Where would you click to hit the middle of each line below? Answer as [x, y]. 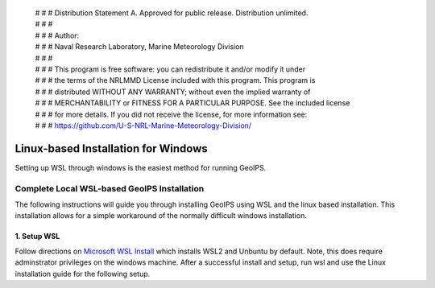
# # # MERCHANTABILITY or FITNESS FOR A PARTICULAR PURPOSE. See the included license [193, 103]
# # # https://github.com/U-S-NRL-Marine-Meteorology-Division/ [143, 125]
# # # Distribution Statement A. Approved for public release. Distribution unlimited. [172, 13]
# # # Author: [57, 35]
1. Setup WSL [37, 237]
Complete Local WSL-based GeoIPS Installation [110, 188]
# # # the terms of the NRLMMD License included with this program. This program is [175, 80]
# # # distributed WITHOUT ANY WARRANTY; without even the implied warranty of [173, 92]
